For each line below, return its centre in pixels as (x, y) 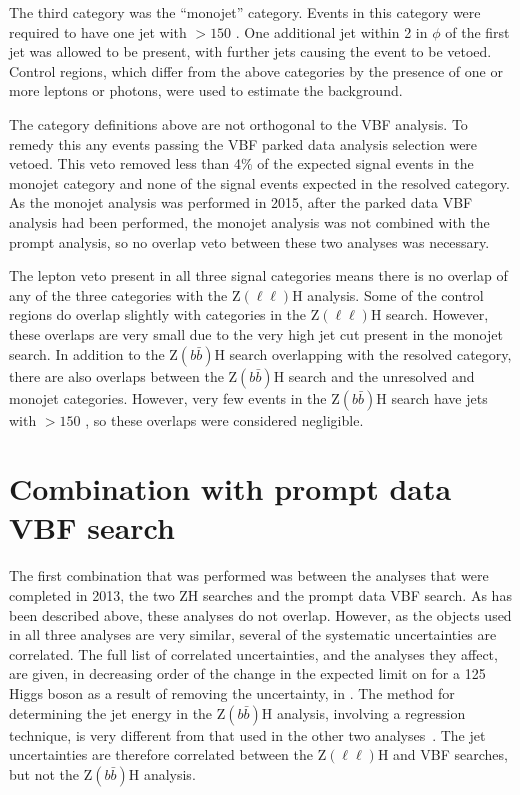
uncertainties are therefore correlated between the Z (168, 754)
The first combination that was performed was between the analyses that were (249, 575)
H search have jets (432, 397)
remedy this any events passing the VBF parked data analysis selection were (243, 143)
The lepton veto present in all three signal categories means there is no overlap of (258, 275)
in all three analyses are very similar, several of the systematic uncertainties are (253, 634)
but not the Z (51, 773)
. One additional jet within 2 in (331, 31)
